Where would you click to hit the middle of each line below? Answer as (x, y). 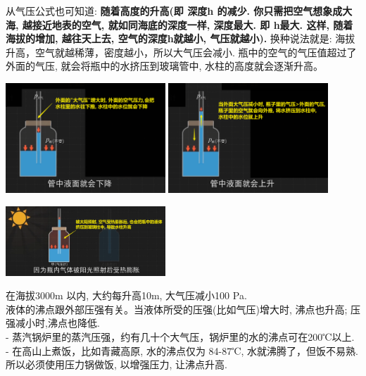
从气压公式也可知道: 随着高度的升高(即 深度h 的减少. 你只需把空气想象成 (174, 11)
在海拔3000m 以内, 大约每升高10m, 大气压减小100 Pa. (126, 295)
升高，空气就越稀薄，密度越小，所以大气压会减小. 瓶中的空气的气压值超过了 (181, 52)
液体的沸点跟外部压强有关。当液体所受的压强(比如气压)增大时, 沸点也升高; (177, 309)
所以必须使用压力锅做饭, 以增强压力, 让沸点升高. (116, 364)
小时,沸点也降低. (62, 323)
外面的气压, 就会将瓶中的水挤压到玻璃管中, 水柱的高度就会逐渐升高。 (165, 66)
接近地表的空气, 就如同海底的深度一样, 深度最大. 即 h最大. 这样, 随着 (193, 24)
